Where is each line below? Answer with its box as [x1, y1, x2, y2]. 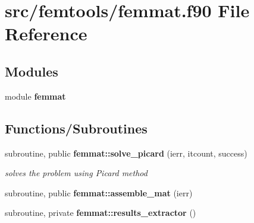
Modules [5, 62, 58, 80]
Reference [5, 21, 87, 46]
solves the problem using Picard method [5, 167, 148, 179]
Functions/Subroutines [5, 119, 148, 137]
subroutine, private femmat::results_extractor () [5, 206, 196, 219]
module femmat [5, 90, 66, 102]
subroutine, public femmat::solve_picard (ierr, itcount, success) [5, 146, 247, 159]
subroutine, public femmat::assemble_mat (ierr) [5, 186, 193, 199]
